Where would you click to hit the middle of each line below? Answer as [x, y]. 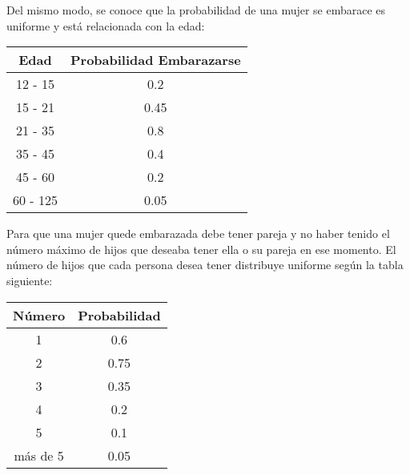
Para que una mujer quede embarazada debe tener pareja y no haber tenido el [198, 233]
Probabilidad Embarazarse [155, 60]
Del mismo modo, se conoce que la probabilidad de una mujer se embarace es [196, 10]
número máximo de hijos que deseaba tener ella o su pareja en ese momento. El [201, 249]
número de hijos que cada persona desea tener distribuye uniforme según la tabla [205, 265]
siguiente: [30, 280]
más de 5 [39, 455]
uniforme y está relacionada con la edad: [106, 25]
